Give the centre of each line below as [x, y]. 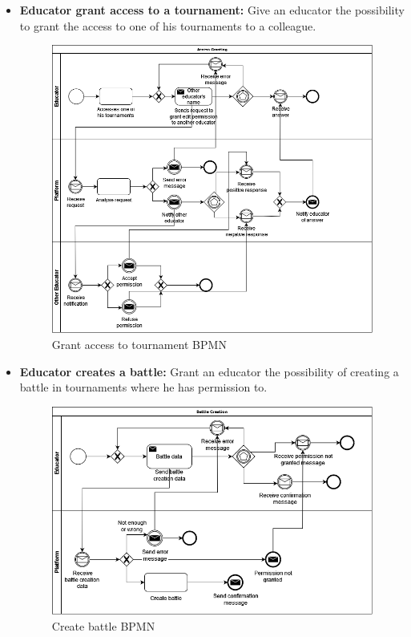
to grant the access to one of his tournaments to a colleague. [168, 25]
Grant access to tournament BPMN [139, 345]
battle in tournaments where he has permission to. [143, 387]
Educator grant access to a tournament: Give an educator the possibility [212, 10]
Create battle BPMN [103, 626]
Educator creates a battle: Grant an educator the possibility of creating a [209, 371]
